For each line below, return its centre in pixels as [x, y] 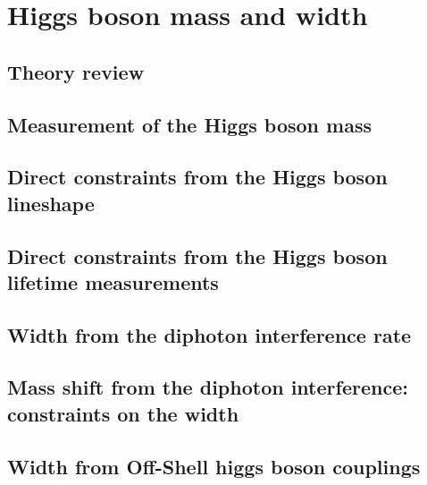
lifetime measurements [113, 281]
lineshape [51, 203]
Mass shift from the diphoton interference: [208, 387]
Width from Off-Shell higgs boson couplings [214, 466]
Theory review [76, 71]
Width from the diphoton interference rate [209, 334]
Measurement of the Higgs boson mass [189, 124]
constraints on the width [123, 413]
